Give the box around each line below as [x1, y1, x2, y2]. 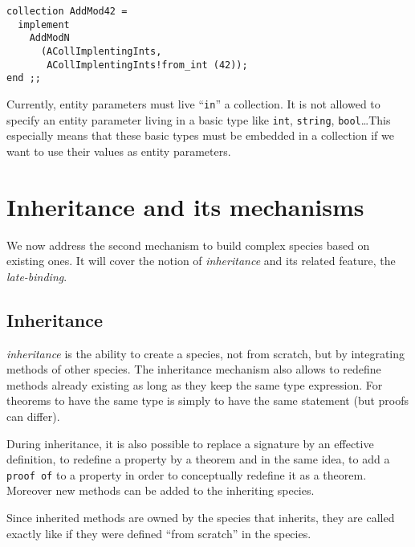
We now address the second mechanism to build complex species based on [6, 236, 370, 253]
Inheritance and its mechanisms [6, 190, 364, 222]
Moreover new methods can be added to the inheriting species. [6, 482, 315, 499]
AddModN [29, 32, 70, 44]
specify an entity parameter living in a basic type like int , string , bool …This [6, 111, 391, 128]
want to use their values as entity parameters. [6, 142, 231, 159]
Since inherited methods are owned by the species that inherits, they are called [6, 508, 395, 525]
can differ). [6, 407, 60, 424]
